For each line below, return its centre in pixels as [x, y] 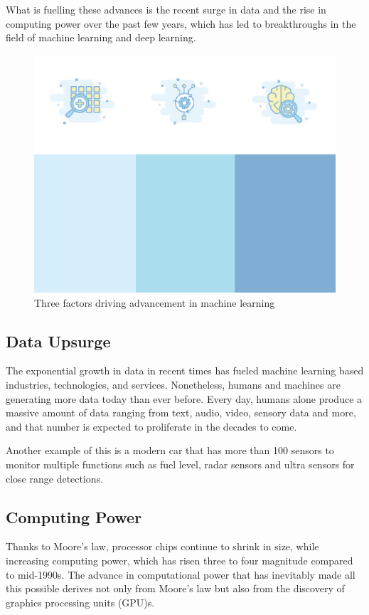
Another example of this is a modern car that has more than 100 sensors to [170, 450]
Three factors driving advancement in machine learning [155, 302]
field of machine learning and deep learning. [101, 37]
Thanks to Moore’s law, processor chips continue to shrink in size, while [162, 546]
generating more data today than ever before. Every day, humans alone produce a [184, 398]
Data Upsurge [58, 341]
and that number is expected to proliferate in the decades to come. [151, 426]
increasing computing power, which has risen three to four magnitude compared [180, 561]
